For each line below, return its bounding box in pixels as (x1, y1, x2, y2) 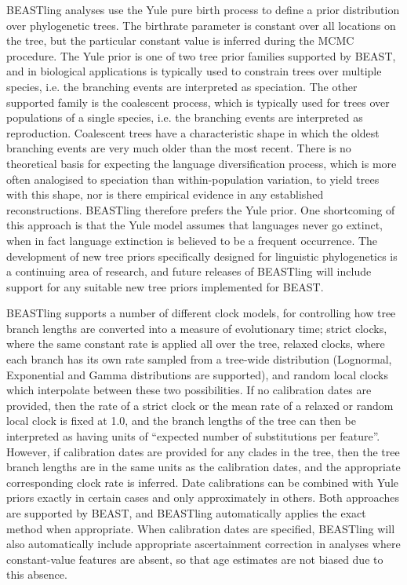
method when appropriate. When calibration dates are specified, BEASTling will (6, 520, 395, 536)
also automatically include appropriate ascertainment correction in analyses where (6, 536, 401, 552)
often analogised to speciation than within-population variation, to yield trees (6, 170, 380, 187)
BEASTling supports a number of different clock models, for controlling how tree (6, 305, 396, 321)
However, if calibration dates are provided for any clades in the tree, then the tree (6, 443, 400, 459)
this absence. (6, 566, 67, 583)
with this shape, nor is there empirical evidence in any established (6, 186, 324, 203)
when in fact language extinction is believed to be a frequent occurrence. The (6, 232, 378, 248)
